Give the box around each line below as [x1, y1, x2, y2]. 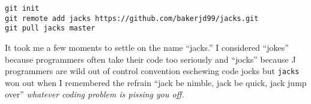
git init [5, 4, 40, 13]
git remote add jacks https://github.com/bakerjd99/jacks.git [5, 14, 259, 23]
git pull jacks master [5, 24, 95, 33]
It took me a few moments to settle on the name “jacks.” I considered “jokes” [5, 41, 289, 53]
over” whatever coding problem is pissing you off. [5, 88, 184, 100]
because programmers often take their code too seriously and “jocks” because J [5, 53, 296, 65]
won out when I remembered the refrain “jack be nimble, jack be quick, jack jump [5, 76, 307, 88]
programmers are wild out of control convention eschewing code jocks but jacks [5, 65, 300, 77]
